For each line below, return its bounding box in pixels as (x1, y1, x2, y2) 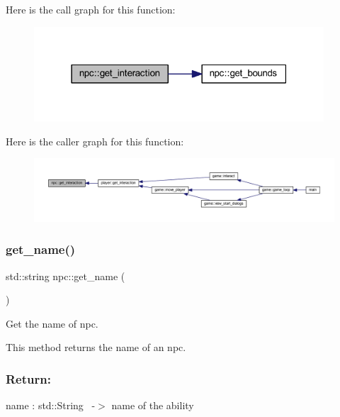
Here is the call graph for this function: (6, 2, 176, 16)
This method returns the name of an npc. (6, 340, 186, 355)
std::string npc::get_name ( (6, 268, 125, 283)
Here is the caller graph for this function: (6, 133, 184, 148)
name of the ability (111, 398, 194, 413)
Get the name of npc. (6, 316, 98, 330)
